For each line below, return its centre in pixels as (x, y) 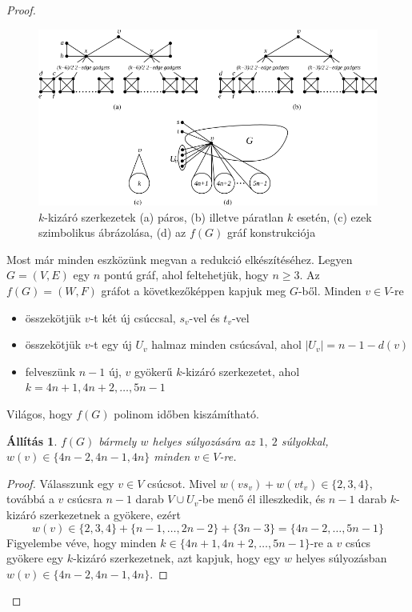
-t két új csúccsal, (133, 317)
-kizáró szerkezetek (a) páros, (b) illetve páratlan (164, 216)
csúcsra (85, 499)
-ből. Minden (330, 290)
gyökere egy (35, 558)
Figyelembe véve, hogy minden (82, 542)
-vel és (204, 317)
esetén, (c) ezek (334, 216)
